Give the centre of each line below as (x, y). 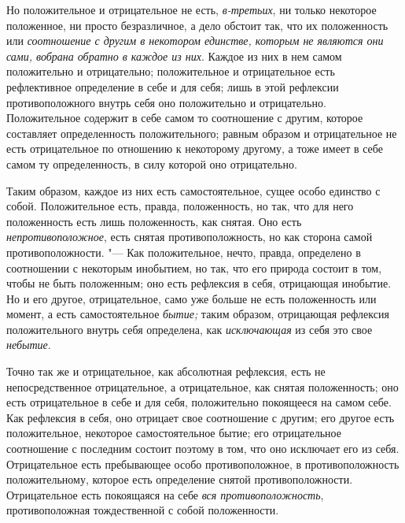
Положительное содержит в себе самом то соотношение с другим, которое (185, 118)
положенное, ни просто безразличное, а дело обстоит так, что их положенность (197, 25)
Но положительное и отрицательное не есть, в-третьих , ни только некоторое (191, 9)
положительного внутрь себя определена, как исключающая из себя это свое (190, 329)
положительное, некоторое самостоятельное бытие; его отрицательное (174, 433)
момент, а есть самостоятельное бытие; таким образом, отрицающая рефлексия (198, 314)
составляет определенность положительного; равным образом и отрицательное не (202, 133)
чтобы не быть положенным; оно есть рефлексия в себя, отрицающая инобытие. (199, 283)
